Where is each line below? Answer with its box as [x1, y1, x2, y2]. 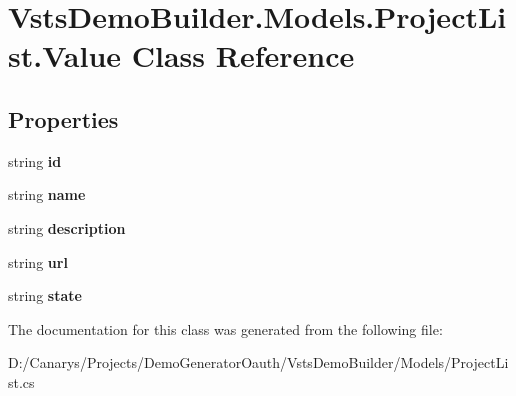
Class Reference [131, 35, 355, 76]
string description [8, 217, 126, 238]
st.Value [8, 35, 122, 76]
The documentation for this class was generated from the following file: [8, 318, 443, 339]
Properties [8, 103, 119, 134]
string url [8, 251, 68, 272]
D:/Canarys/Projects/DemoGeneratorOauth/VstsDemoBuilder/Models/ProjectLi [8, 352, 509, 373]
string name [8, 184, 86, 205]
